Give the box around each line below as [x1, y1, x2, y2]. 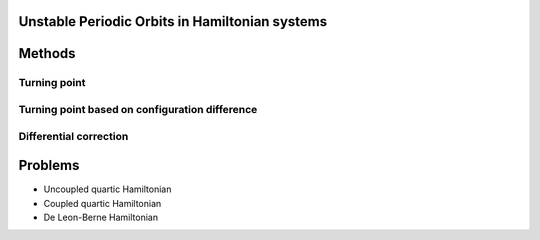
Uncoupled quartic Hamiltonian [43, 183, 172, 195]
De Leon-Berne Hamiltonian [43, 211, 159, 224]
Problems [18, 157, 80, 174]
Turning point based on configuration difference [18, 102, 258, 116]
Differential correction [18, 129, 129, 143]
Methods [18, 45, 76, 62]
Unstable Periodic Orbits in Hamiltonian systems [18, 13, 328, 30]
